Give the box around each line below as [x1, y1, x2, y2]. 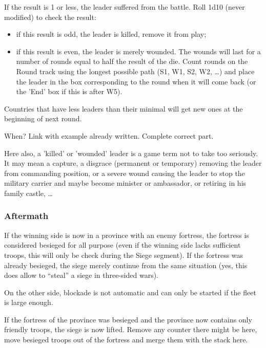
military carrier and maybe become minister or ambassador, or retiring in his [4, 178, 247, 188]
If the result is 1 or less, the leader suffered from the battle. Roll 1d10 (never [4, 2, 245, 12]
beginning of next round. [4, 113, 82, 124]
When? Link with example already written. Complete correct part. [4, 130, 214, 141]
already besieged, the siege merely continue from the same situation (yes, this [4, 259, 248, 270]
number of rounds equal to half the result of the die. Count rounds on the [16, 56, 248, 67]
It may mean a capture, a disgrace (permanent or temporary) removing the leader [4, 158, 262, 168]
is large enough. [4, 297, 53, 308]
